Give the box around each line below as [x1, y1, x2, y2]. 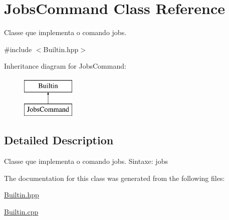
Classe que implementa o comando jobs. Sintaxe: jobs [4, 156, 168, 166]
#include [4, 44, 32, 54]
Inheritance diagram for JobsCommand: [4, 61, 126, 71]
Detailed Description [4, 132, 114, 148]
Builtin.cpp [4, 206, 39, 217]
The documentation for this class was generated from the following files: [4, 172, 225, 183]
